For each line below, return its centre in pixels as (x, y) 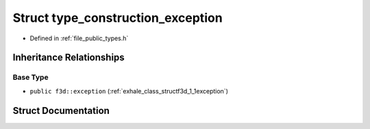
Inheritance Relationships (69, 58)
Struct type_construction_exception (118, 18)
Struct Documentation (61, 110)
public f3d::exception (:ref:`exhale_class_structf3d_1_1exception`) (129, 91)
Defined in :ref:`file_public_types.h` (79, 38)
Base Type (30, 77)
